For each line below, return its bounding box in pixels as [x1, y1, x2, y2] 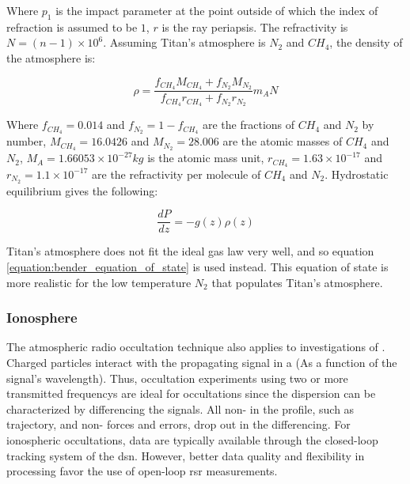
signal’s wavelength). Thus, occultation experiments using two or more [6, 369, 348, 386]
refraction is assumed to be [6, 18, 138, 35]
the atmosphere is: [6, 49, 96, 66]
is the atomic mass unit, [147, 149, 264, 166]
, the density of [329, 34, 403, 51]
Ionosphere [6, 308, 78, 327]
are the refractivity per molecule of [92, 165, 261, 182]
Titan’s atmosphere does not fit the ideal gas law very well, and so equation [6, 243, 374, 259]
